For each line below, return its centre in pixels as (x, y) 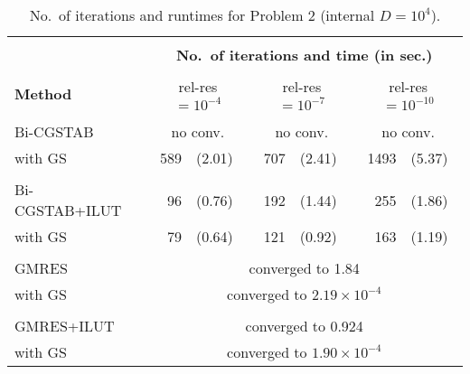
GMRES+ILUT (65, 326)
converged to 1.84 (304, 268)
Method (43, 93)
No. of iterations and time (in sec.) (304, 55)
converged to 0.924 (304, 326)
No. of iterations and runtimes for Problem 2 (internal (202, 15)
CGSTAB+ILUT (68, 210)
